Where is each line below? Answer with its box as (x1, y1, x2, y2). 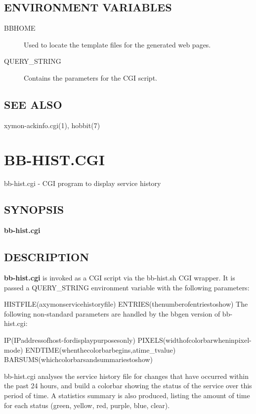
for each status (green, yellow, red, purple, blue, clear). (4, 400, 170, 410)
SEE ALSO (4, 96, 62, 112)
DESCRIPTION (4, 249, 89, 265)
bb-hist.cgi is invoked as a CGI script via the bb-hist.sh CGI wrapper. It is (4, 273, 235, 283)
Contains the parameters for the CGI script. (24, 72, 157, 83)
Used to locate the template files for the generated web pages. (24, 39, 211, 49)
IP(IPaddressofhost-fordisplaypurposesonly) (4, 335, 135, 345)
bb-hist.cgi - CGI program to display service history (4, 178, 161, 188)
